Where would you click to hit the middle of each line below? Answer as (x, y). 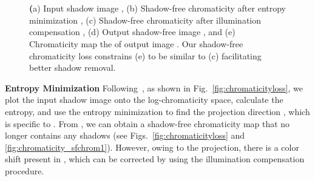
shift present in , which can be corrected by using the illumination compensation (155, 159)
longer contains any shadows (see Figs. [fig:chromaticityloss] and (125, 135)
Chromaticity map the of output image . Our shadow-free (136, 43)
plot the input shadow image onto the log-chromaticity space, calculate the (144, 100)
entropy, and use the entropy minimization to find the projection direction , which (157, 111)
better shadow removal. (73, 67)
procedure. (25, 170)
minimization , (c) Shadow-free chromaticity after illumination (145, 20)
